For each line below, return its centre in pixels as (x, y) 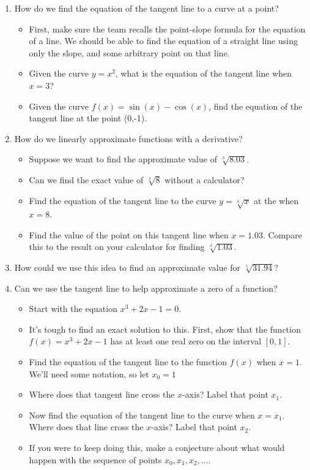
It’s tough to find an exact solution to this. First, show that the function (165, 329)
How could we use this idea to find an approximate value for (127, 267)
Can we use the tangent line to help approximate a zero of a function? (146, 288)
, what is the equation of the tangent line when (204, 73)
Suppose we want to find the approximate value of (123, 159)
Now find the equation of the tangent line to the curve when (142, 415)
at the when (276, 200)
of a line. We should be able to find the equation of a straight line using (163, 41)
